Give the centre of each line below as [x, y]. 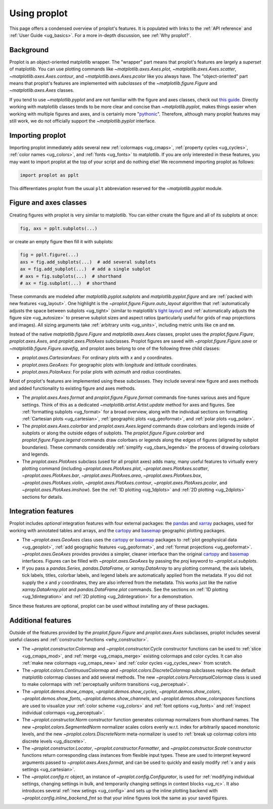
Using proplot [38, 13]
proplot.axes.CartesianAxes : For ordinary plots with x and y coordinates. [97, 358]
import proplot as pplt [50, 175]
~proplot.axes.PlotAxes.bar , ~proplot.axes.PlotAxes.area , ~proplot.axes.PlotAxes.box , [112, 475]
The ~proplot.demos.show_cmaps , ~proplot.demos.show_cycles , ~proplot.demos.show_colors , [122, 691]
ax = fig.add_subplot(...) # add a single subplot [85, 269]
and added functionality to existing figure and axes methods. [73, 388]
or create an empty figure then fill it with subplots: [61, 241]
